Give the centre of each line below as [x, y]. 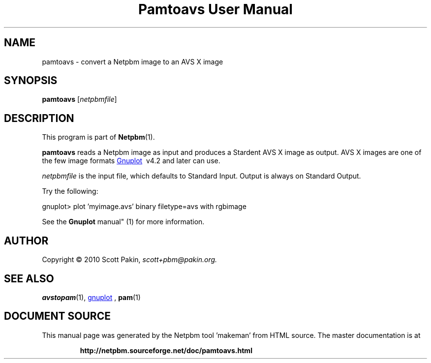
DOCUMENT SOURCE [57, 316]
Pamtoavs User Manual [215, 9]
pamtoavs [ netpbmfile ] [79, 99]
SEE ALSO [29, 278]
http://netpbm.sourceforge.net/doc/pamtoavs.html [166, 350]
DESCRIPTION [39, 118]
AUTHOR [26, 241]
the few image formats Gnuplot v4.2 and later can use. [131, 161]
